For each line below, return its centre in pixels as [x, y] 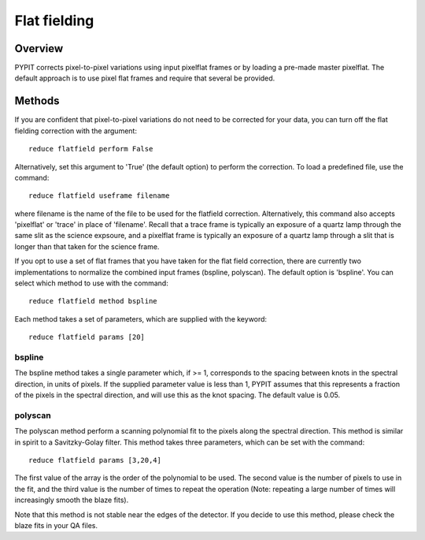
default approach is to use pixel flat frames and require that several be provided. [145, 78]
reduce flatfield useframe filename [99, 196]
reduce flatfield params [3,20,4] [95, 460]
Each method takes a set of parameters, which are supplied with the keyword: [141, 318]
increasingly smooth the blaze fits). [72, 500]
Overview [39, 48]
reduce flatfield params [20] [87, 337]
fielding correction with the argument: [76, 131]
